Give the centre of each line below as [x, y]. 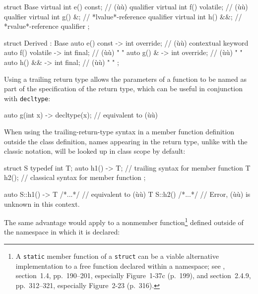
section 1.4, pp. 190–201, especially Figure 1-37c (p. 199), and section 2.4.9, [133, 275]
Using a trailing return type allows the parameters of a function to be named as [125, 79]
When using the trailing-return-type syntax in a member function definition [119, 131]
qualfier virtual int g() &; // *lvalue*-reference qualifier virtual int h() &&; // [123, 16]
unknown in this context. [42, 204]
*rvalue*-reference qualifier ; [47, 26]
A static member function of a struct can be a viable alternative [117, 256]
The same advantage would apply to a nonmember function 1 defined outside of [124, 221]
